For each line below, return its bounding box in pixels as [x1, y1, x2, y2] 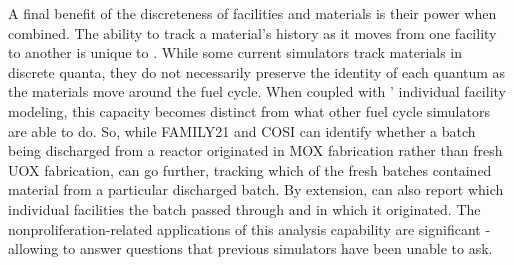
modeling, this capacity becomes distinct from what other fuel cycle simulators [8, 100, 490, 121]
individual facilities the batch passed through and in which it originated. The [8, 198, 481, 219]
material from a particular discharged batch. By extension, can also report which [8, 179, 504, 200]
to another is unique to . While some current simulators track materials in [8, 42, 463, 63]
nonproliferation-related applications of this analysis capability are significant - [8, 218, 491, 239]
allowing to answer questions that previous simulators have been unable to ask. [8, 238, 493, 259]
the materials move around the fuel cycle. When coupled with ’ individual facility [8, 81, 506, 102]
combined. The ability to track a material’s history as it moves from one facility [8, 22, 497, 43]
